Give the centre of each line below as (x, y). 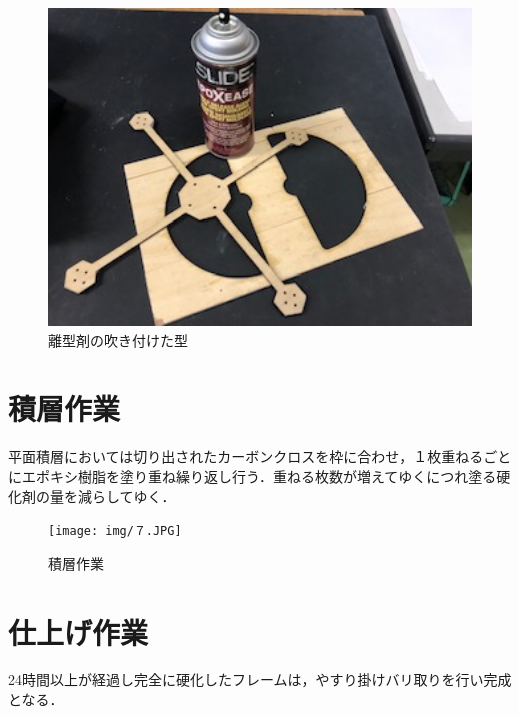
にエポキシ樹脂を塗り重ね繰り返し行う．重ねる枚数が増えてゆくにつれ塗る (252, 475)
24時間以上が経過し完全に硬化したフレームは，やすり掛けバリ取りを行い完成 (260, 679)
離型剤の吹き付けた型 (118, 339)
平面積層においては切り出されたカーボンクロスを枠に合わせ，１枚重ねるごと (260, 456)
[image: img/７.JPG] (115, 531)
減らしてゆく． (126, 495)
